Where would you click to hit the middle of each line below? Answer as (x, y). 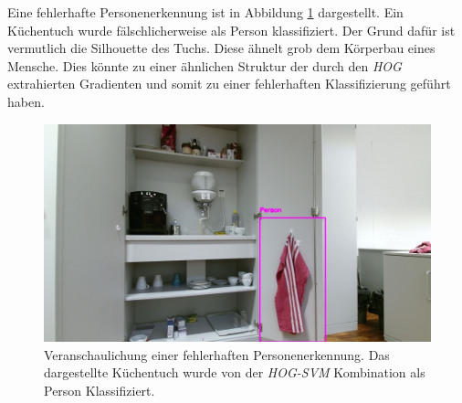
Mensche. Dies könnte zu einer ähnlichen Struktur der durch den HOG (205, 65)
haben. (26, 101)
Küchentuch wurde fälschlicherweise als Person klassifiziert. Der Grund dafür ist (231, 30)
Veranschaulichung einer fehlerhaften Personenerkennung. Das (217, 354)
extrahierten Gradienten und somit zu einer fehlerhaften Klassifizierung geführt (229, 84)
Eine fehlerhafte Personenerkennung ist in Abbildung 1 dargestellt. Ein (205, 12)
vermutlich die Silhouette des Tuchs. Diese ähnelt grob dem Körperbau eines (221, 48)
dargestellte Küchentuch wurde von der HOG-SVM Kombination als (235, 372)
